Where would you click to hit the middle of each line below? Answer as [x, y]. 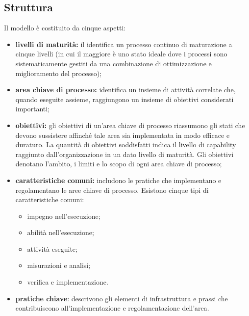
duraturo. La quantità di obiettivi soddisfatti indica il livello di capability [126, 145]
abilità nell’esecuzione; [61, 232]
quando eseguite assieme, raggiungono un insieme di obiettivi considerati [124, 99]
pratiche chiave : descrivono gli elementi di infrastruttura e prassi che [122, 298]
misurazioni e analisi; [59, 265]
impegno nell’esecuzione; [64, 216]
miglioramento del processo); [59, 73]
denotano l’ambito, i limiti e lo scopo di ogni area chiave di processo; [119, 164]
